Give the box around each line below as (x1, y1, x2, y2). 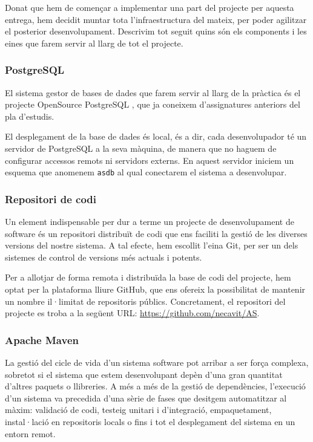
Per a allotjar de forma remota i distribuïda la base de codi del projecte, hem (5, 271, 291, 284)
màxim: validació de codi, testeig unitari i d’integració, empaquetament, (5, 403, 272, 416)
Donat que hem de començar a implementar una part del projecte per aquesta (5, 1, 294, 13)
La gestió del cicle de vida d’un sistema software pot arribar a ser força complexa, (5, 356, 309, 368)
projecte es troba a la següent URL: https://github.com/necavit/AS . (5, 307, 260, 319)
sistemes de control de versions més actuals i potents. (5, 250, 202, 263)
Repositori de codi (5, 191, 97, 206)
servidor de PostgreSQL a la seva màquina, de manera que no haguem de (5, 141, 277, 154)
